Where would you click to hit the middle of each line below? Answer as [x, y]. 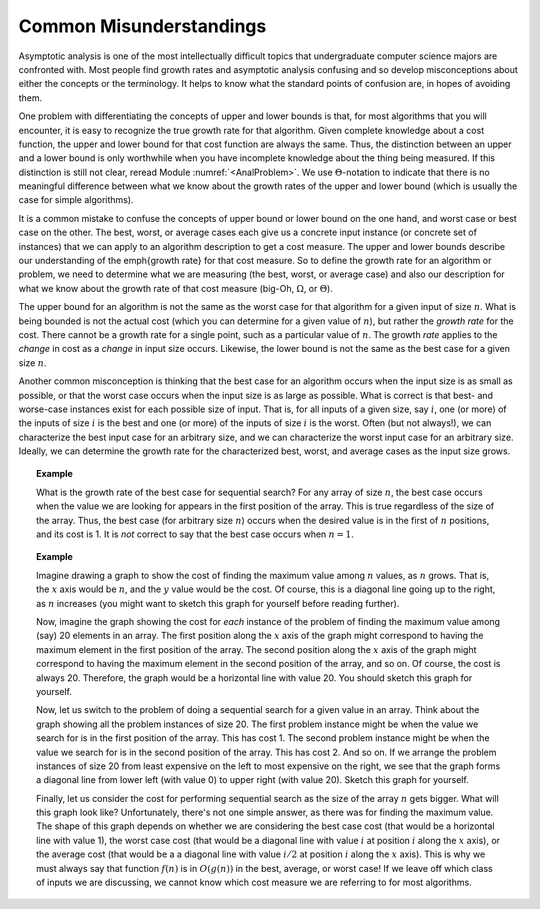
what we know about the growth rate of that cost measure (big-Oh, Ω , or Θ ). [176, 288]
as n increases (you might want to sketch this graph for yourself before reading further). [218, 603]
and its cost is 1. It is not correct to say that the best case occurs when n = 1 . [195, 534]
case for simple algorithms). [76, 200]
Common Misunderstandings [142, 26]
